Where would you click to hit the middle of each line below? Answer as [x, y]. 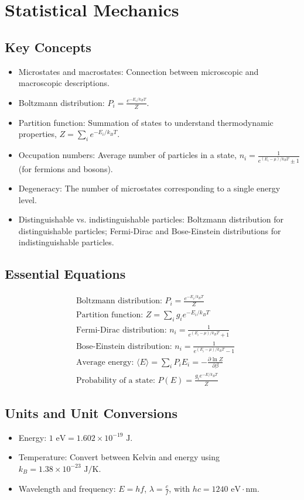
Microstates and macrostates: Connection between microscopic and [139, 71]
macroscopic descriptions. [64, 83]
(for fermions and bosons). [66, 168]
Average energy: [105, 362]
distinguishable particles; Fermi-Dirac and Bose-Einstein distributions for [150, 230]
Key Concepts [48, 47]
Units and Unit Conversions [91, 412]
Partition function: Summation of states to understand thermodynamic [146, 122]
